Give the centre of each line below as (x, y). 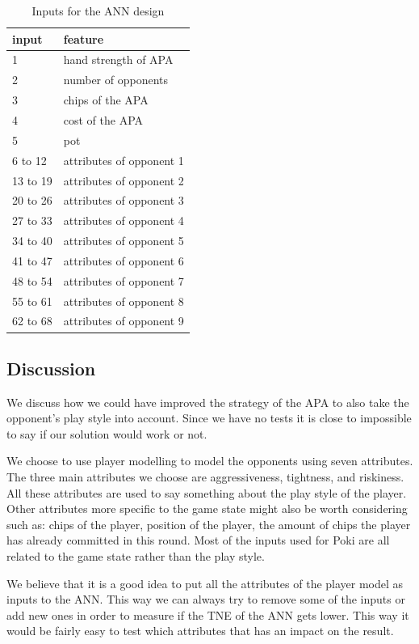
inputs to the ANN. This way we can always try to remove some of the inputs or (206, 599)
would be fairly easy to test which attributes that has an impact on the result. (200, 631)
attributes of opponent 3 (124, 200)
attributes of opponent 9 (124, 321)
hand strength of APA (118, 59)
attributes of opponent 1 (124, 160)
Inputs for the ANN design (98, 11)
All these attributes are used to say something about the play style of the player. (207, 492)
